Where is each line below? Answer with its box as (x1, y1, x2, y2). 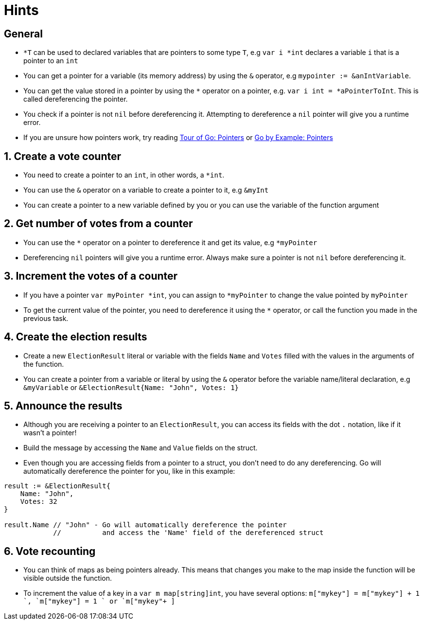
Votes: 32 (20, 498, 57, 506)
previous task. (23, 314, 69, 322)
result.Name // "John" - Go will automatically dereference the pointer (4, 521, 287, 529)
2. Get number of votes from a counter (4, 217, 193, 230)
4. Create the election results (4, 331, 147, 343)
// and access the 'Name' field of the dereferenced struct (53, 529, 324, 537)
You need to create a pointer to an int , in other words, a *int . (23, 171, 225, 179)
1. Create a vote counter (4, 150, 121, 162)
